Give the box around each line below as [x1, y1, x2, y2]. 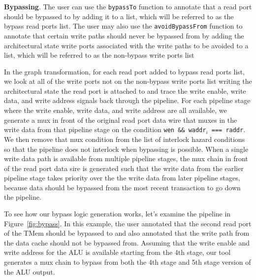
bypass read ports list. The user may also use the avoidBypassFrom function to [4, 21, 243, 31]
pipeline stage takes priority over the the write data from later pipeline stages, [4, 173, 240, 183]
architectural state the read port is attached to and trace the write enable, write [4, 85, 246, 96]
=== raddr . [211, 124, 246, 135]
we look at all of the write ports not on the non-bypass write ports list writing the [4, 76, 252, 86]
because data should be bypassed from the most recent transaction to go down [4, 182, 241, 192]
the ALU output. [4, 266, 55, 277]
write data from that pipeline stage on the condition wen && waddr [4, 124, 206, 135]
